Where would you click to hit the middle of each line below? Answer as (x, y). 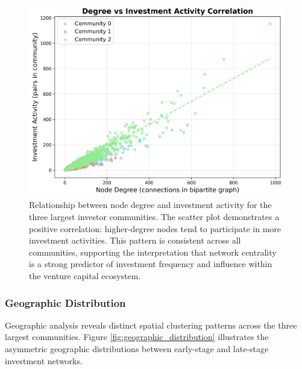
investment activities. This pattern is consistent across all (135, 240)
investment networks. (44, 360)
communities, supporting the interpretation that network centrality (153, 252)
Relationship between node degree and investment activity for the (150, 205)
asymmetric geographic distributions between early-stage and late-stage (137, 349)
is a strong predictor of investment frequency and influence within (151, 264)
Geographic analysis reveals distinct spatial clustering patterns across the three (151, 325)
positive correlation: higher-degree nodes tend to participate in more (155, 228)
